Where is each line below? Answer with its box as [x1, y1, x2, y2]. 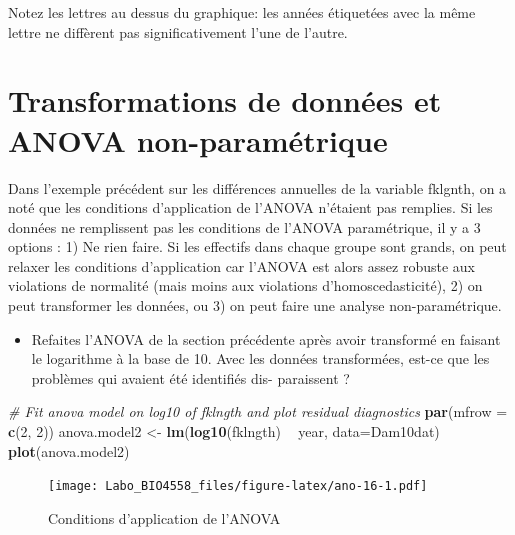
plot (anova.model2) [8, 440, 130, 461]
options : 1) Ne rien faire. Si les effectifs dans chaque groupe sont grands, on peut [8, 236, 507, 257]
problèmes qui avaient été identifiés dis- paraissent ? [31, 367, 350, 388]
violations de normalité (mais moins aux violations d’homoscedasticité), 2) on [8, 275, 483, 296]
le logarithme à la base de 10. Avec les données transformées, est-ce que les [31, 348, 490, 369]
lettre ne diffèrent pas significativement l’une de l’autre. [8, 21, 348, 42]
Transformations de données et [8, 80, 442, 121]
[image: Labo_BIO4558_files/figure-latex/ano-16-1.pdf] [48, 479, 428, 494]
